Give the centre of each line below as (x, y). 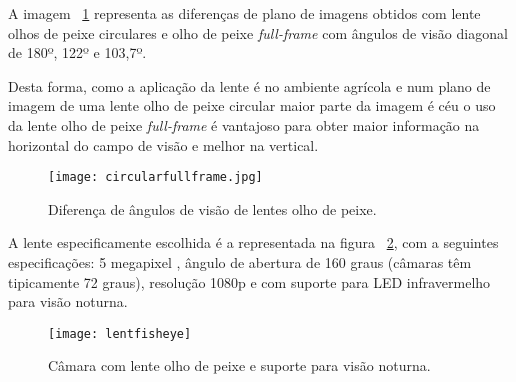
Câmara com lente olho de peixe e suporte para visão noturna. (239, 365)
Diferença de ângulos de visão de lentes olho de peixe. (212, 208)
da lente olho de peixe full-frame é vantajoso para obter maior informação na (244, 124)
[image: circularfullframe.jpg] (155, 177)
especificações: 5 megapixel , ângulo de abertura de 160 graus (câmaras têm (240, 262)
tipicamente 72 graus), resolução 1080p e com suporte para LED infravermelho (249, 281)
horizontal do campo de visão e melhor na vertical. (163, 144)
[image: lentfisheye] (120, 333)
